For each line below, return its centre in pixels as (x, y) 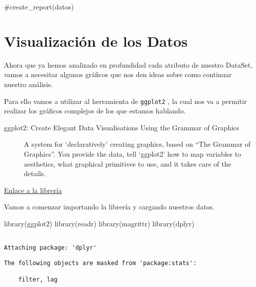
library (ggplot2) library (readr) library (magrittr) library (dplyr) (99, 223)
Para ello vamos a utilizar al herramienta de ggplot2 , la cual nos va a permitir (126, 101)
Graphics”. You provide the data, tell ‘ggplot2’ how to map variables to (132, 153)
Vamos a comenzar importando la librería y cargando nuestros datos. (109, 207)
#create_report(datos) (39, 6)
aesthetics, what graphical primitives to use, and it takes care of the (128, 163)
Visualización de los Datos (96, 41)
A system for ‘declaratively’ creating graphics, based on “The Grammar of (137, 144)
